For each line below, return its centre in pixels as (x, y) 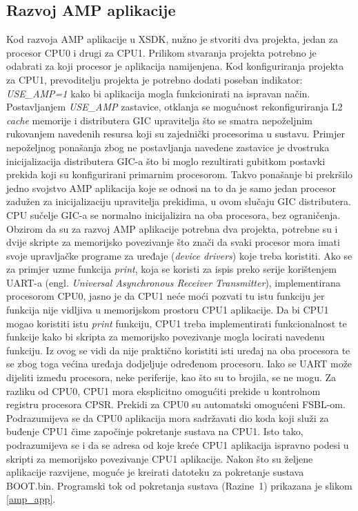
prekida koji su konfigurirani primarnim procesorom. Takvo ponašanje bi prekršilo (180, 174)
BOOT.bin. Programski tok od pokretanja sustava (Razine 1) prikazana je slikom (179, 485)
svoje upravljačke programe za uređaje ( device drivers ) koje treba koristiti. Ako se (179, 255)
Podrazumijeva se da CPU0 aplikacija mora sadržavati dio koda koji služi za (168, 417)
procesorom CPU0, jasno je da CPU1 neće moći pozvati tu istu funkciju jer (166, 296)
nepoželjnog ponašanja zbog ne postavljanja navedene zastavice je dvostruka (168, 147)
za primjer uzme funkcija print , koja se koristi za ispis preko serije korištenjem (171, 269)
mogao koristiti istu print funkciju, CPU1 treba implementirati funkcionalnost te (177, 323)
